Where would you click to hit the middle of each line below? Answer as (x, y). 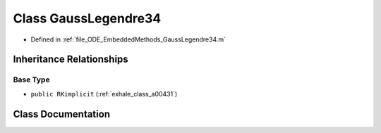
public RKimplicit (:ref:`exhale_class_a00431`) (104, 94)
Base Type (31, 80)
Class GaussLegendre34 (87, 18)
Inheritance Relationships (71, 59)
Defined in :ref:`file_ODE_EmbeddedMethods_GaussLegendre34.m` (128, 39)
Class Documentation (62, 114)
